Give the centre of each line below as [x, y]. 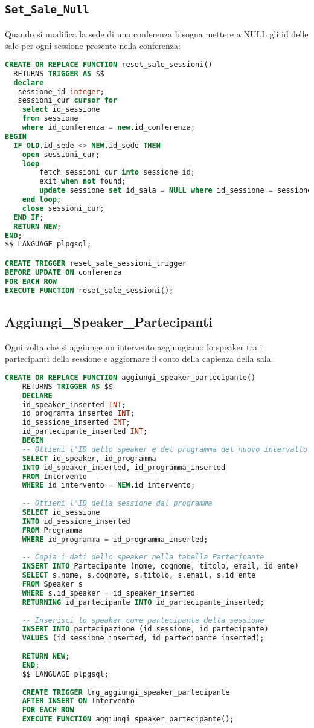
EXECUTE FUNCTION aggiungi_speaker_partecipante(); [128, 719]
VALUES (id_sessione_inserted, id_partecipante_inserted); [143, 638]
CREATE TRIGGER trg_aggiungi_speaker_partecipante [126, 692]
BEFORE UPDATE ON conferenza [63, 272]
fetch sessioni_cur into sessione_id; [117, 172]
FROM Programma [52, 530]
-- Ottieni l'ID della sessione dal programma [117, 504]
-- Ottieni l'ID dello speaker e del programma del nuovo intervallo [165, 449]
